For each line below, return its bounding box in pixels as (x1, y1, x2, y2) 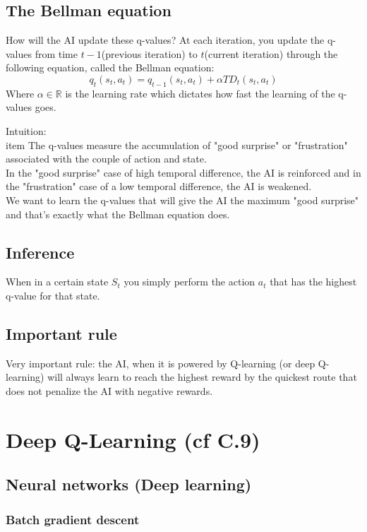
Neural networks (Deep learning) (6, 473, 252, 495)
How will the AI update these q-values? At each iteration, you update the (6, 32, 325, 47)
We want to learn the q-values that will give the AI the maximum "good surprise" (6, 192, 359, 207)
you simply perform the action (124, 274, 255, 289)
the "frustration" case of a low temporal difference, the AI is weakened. (6, 179, 312, 194)
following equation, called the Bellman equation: (6, 60, 215, 75)
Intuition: (6, 123, 47, 138)
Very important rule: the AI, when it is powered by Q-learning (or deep (6, 355, 315, 370)
